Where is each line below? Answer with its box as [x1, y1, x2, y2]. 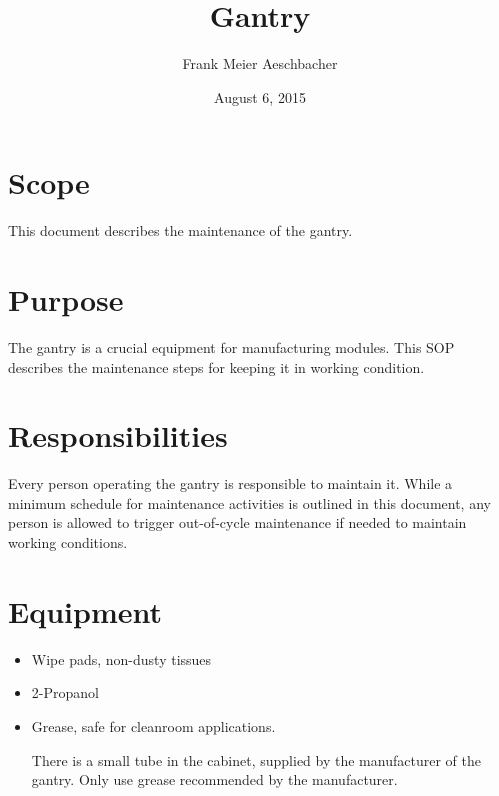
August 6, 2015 [214, 86, 306, 107]
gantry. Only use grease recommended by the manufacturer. [31, 769, 398, 790]
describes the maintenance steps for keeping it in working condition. [8, 356, 425, 377]
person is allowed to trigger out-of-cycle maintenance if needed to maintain [8, 512, 467, 533]
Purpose [8, 279, 124, 320]
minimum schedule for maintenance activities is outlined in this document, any [8, 492, 491, 513]
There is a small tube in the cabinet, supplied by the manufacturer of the [31, 749, 481, 770]
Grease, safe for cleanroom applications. [31, 715, 276, 736]
